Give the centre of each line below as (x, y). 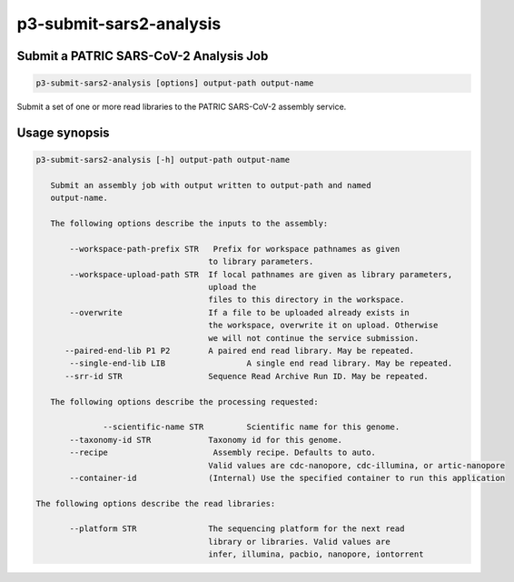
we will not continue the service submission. (314, 338)
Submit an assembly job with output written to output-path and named (211, 185)
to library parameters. (261, 262)
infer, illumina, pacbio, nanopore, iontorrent (316, 554)
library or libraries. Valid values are (299, 542)
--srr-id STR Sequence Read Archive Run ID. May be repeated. (247, 376)
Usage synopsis (63, 132)
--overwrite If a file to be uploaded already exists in (240, 312)
